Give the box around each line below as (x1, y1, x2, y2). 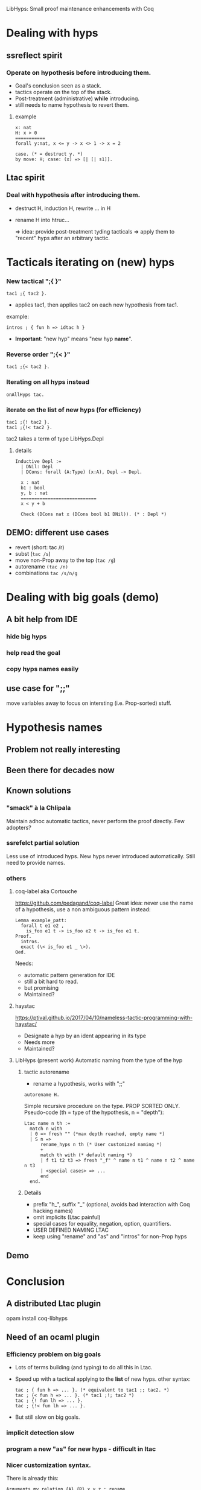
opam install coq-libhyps (6, 1314, 68, 1322)
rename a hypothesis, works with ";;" (33, 1080, 126, 1087)
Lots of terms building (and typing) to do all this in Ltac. (14, 1364, 153, 1371)
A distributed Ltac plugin (6, 1299, 101, 1309)
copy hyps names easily (6, 665, 79, 673)
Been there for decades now (6, 765, 115, 775)
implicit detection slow (6, 1428, 74, 1437)
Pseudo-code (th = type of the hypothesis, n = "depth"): (24, 1109, 164, 1116)
